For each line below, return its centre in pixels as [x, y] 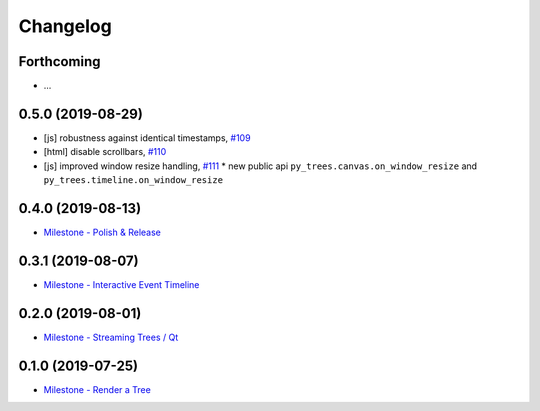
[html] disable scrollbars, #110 [105, 152]
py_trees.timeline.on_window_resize [133, 180]
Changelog [65, 26]
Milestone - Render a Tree [97, 389]
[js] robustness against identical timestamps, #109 [147, 137]
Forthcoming [59, 61]
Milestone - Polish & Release [102, 232]
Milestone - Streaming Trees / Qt [111, 337]
